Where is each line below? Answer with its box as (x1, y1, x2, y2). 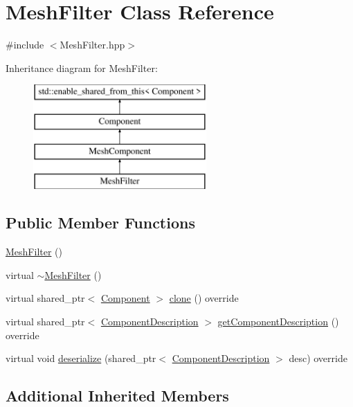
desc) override (289, 351, 347, 365)
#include (6, 37, 44, 52)
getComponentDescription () (217, 314, 339, 329)
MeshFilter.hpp (60, 37, 125, 52)
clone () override (169, 291, 239, 305)
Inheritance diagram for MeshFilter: (6, 60, 158, 75)
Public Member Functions (6, 212, 195, 233)
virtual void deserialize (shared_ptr (6, 351, 156, 365)
